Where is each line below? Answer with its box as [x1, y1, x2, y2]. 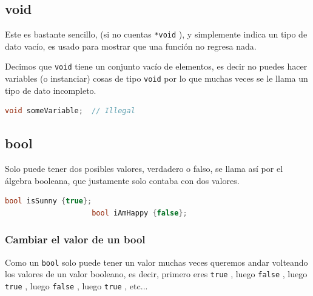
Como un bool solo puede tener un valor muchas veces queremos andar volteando [5, 255, 308, 268]
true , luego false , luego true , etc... [5, 280, 148, 292]
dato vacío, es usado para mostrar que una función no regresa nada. [5, 39, 257, 52]
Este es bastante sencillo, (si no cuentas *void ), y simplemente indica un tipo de [5, 28, 308, 41]
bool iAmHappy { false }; [92, 208, 187, 217]
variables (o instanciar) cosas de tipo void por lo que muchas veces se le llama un [5, 72, 308, 85]
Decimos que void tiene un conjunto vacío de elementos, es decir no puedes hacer [5, 60, 308, 73]
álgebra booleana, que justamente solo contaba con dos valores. [5, 174, 240, 186]
